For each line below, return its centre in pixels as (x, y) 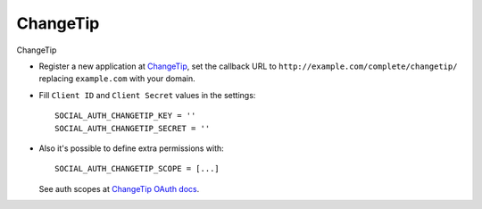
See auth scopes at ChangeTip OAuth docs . (119, 188)
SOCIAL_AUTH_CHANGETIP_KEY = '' (125, 116)
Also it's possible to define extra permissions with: (132, 148)
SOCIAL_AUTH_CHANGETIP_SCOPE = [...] (137, 169)
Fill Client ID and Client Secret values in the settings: (147, 95)
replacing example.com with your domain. (117, 79)
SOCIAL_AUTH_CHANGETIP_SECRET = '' (133, 128)
